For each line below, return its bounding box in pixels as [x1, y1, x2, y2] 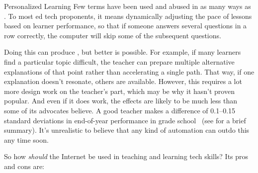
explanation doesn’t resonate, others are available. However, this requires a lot [4, 76, 242, 86]
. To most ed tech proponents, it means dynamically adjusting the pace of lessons [4, 10, 252, 21]
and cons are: [4, 161, 45, 171]
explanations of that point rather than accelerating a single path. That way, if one [4, 66, 255, 77]
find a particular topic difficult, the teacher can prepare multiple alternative [4, 56, 235, 67]
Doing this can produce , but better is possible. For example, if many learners [4, 47, 241, 57]
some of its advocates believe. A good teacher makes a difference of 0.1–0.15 [4, 105, 236, 115]
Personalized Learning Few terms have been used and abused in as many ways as [4, 1, 251, 11]
